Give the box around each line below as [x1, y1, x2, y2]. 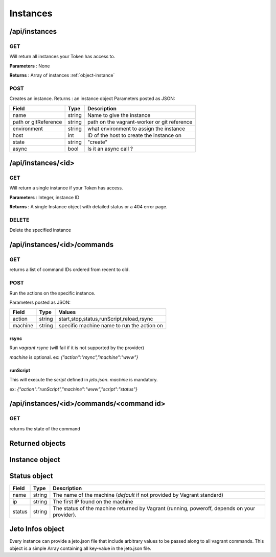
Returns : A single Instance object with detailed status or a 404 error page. [9, 204, 168, 210]
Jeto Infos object [9, 525, 64, 534]
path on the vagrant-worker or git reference [87, 118, 193, 125]
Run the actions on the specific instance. [9, 290, 96, 296]
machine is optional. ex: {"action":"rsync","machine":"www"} [9, 354, 139, 360]
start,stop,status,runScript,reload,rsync [58, 316, 153, 323]
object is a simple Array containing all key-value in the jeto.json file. [9, 545, 152, 551]
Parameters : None [9, 63, 50, 69]
